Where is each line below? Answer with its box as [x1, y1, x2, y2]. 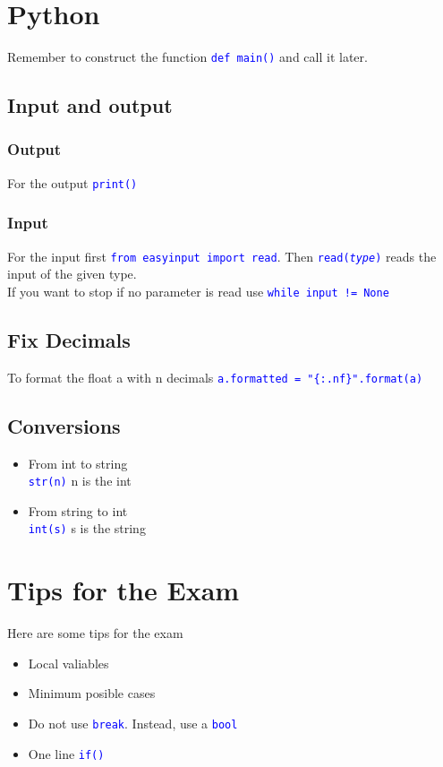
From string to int [28, 501, 128, 520]
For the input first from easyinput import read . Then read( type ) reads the [7, 246, 437, 265]
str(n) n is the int [28, 471, 132, 490]
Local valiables [28, 653, 109, 672]
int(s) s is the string [28, 519, 146, 538]
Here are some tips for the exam [7, 624, 183, 642]
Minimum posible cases [28, 684, 156, 702]
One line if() [28, 744, 105, 763]
